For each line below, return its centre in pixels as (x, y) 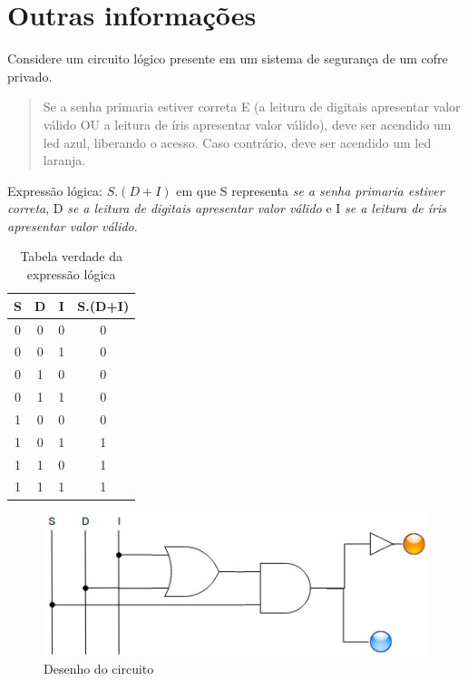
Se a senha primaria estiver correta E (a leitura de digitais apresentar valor (252, 107)
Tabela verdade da (72, 256)
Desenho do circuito (99, 668)
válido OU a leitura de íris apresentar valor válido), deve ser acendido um (247, 124)
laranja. (64, 160)
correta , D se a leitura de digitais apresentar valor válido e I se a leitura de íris (227, 208)
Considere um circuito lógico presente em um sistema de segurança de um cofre (228, 58)
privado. (30, 76)
